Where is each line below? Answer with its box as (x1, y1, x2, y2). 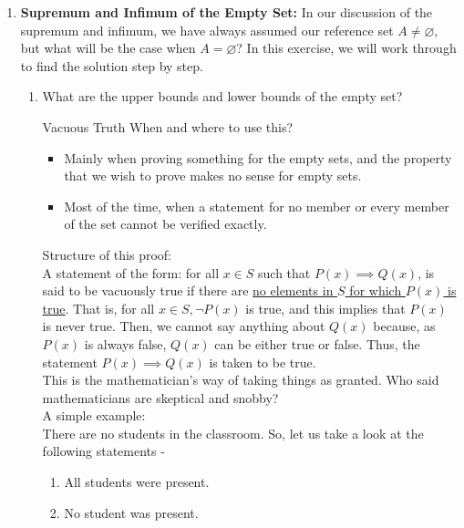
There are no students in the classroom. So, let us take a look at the (42, 423, 424, 442)
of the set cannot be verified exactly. (64, 214, 267, 233)
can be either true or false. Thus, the (214, 334, 420, 353)
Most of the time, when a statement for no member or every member (64, 196, 449, 215)
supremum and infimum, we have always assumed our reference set (20, 20, 394, 39)
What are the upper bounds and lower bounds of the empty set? (42, 87, 403, 106)
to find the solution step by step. (20, 56, 203, 75)
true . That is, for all (42, 298, 155, 317)
